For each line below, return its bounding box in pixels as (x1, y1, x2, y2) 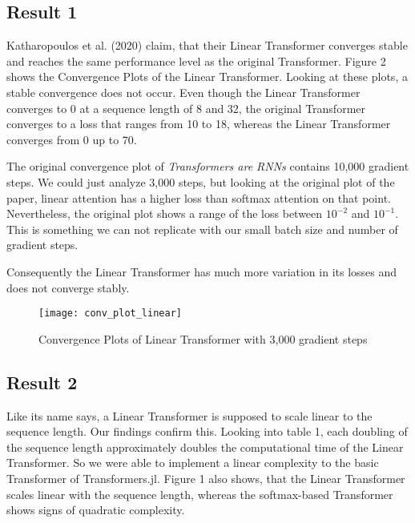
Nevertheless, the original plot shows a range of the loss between (6, 205, 323, 222)
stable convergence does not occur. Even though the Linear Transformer (6, 83, 361, 100)
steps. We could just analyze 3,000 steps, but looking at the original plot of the (6, 173, 395, 190)
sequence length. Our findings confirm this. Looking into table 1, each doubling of (6, 423, 408, 440)
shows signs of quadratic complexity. (6, 501, 185, 518)
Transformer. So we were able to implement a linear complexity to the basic (6, 454, 379, 471)
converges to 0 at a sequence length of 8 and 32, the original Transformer (6, 99, 366, 116)
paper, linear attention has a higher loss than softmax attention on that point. (6, 189, 391, 206)
